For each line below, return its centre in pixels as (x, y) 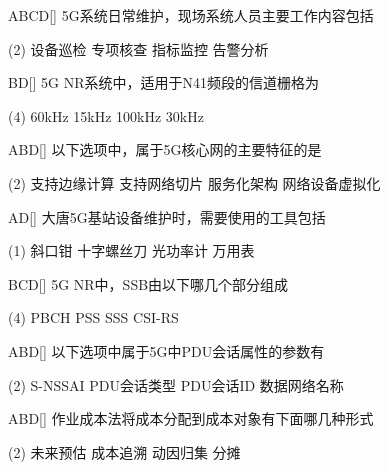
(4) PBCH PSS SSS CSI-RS (93, 317)
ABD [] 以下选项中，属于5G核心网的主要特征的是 (165, 149)
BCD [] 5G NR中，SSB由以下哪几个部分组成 (148, 283)
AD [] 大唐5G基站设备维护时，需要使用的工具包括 (167, 216)
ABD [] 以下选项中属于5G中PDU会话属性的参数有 (166, 350)
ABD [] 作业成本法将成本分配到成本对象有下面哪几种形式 (191, 418)
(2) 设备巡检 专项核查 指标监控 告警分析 (138, 48)
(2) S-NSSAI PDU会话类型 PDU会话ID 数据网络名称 (176, 384)
